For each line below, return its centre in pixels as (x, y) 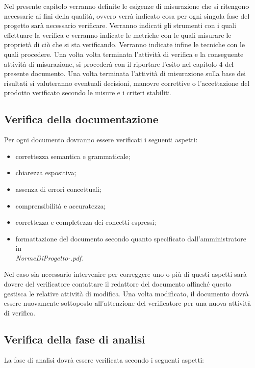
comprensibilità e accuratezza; (61, 205)
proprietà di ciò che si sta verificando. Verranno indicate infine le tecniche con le (125, 44)
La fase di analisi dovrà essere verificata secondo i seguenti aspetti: (104, 359)
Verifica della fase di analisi (75, 339)
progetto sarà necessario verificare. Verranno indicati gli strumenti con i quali (120, 25)
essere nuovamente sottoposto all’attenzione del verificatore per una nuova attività (127, 303)
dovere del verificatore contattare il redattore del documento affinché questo (118, 284)
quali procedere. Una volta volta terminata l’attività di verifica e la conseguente (124, 54)
